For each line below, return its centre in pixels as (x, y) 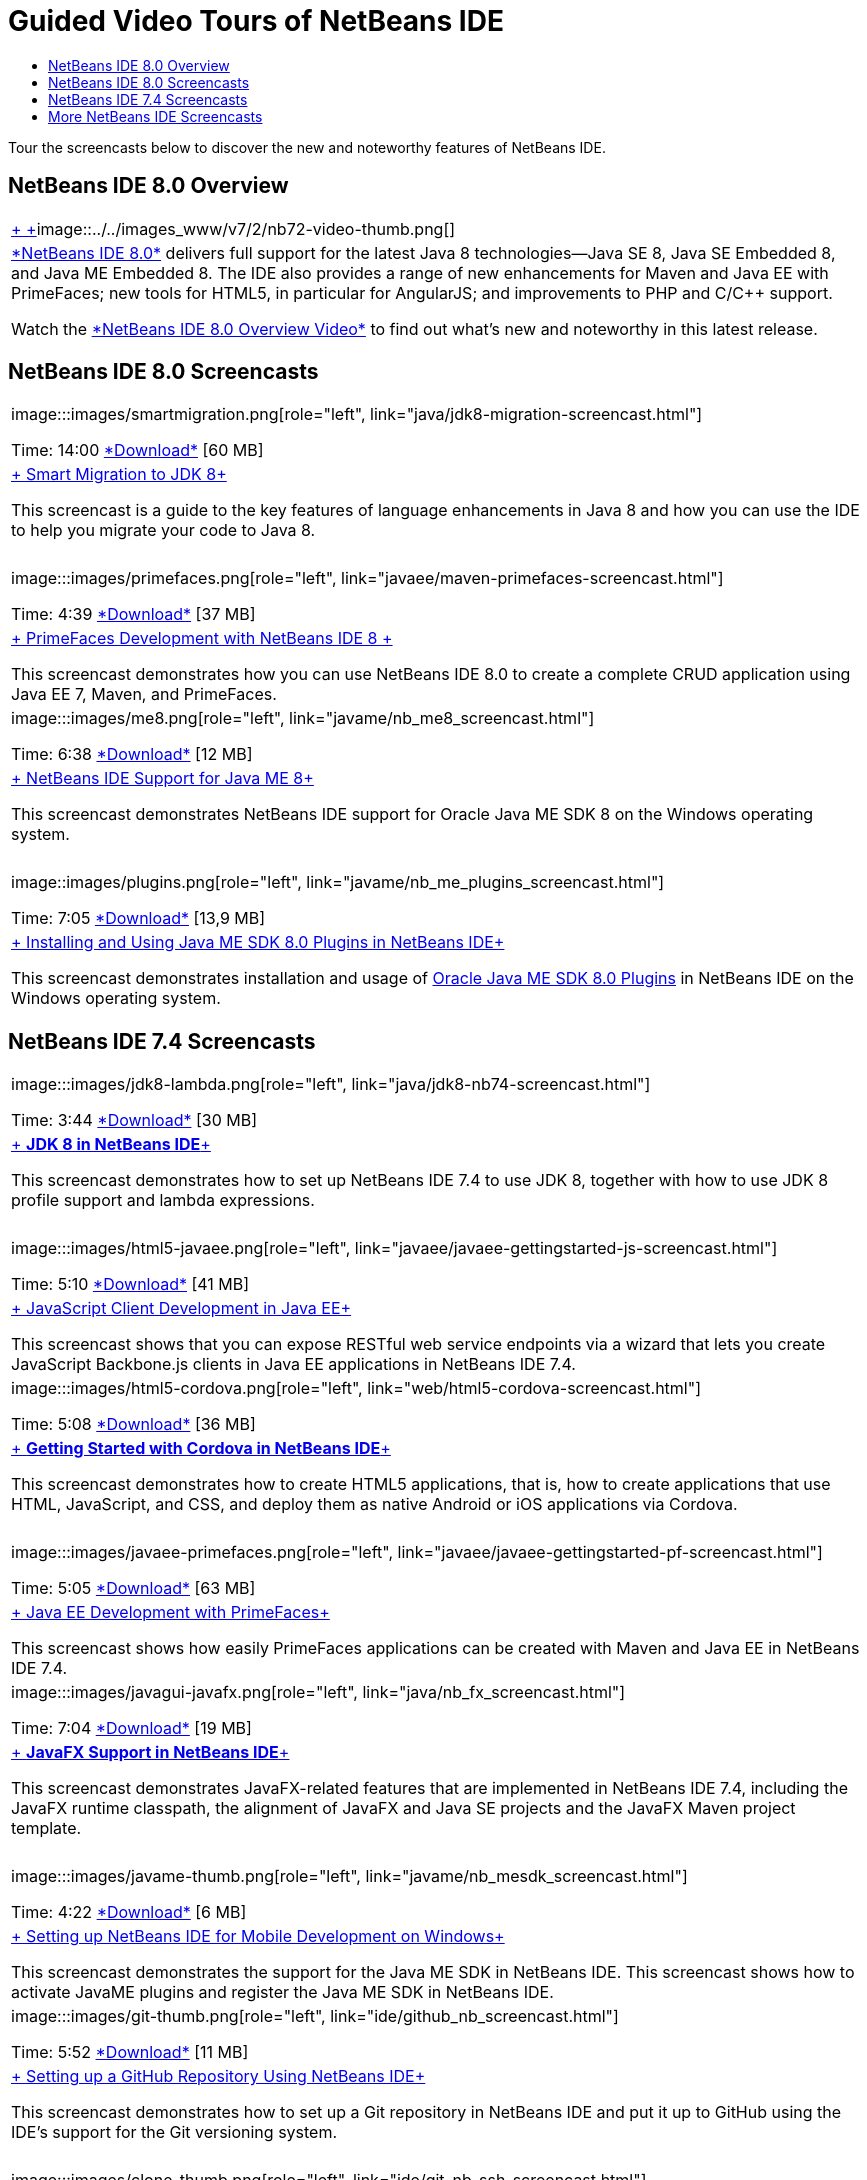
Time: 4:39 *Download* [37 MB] (133, 614)
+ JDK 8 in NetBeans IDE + (111, 1144)
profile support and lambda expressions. (163, 1200)
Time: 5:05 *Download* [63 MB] (133, 1588)
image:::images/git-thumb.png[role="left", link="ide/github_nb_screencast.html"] (315, 2016)
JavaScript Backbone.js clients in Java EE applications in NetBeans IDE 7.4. (293, 1364)
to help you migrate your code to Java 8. (163, 530)
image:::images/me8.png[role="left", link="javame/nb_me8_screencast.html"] (303, 718)
